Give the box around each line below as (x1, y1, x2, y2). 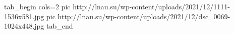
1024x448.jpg (4, 21, 44, 31)
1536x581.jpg (4, 11, 44, 21)
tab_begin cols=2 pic (4, 1, 71, 11)
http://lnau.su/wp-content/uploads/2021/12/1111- (73, 1, 230, 11)
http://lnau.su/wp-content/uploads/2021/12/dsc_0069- (57, 11, 230, 21)
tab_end (46, 21, 73, 31)
